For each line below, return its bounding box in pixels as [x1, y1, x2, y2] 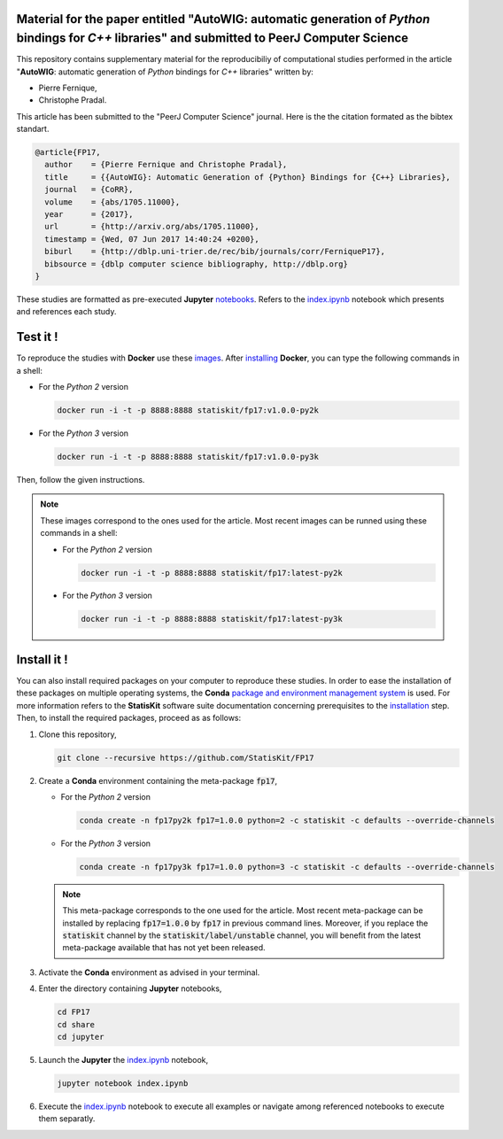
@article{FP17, [35, 147, 101, 158]
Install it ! [16, 652, 68, 667]
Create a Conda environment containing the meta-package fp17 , [38, 775, 278, 786]
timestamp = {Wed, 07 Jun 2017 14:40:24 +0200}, [44, 234, 260, 244]
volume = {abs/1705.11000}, [44, 197, 181, 207]
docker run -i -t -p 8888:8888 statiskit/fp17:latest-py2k [81, 568, 343, 577]
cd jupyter [57, 1032, 104, 1042]
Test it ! [16, 329, 58, 345]
